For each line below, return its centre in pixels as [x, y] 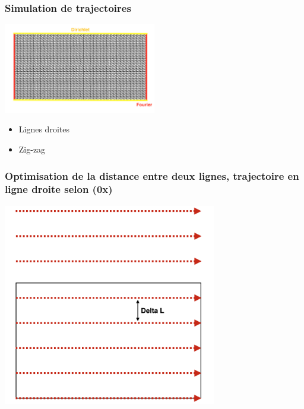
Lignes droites [44, 129]
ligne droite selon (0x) [59, 189]
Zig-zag [32, 149]
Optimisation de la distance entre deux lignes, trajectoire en [152, 175]
